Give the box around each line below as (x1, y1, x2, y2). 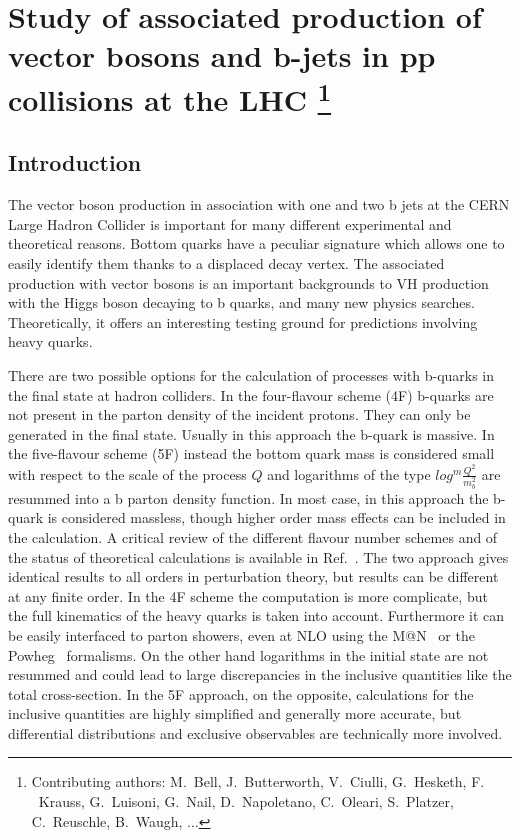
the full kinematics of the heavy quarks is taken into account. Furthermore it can (8, 605, 505, 626)
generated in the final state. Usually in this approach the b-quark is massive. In (8, 423, 495, 444)
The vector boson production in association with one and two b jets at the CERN (8, 194, 510, 215)
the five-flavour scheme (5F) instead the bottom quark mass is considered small (8, 443, 495, 464)
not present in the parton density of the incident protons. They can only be (8, 404, 471, 425)
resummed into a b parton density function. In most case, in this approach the (8, 487, 489, 508)
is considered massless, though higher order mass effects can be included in (47, 507, 506, 528)
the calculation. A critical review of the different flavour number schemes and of (8, 526, 498, 547)
